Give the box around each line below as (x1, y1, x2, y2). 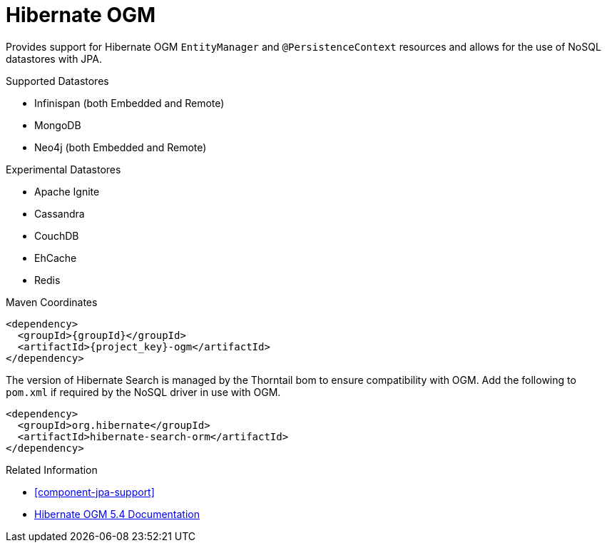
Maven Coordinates (6, 295, 98, 308)
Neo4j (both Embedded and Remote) (34, 141, 207, 153)
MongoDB (34, 118, 81, 131)
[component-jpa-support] (34, 485, 155, 498)
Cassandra (34, 207, 85, 220)
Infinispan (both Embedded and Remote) (34, 96, 225, 109)
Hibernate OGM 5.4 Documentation (34, 507, 200, 520)
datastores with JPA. (6, 52, 102, 65)
